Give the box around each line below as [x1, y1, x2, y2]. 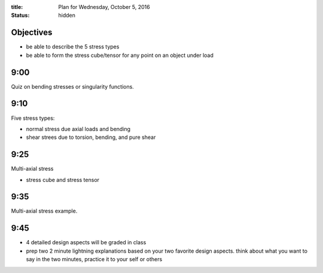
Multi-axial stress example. [11, 207, 78, 215]
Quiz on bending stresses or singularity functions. [11, 83, 134, 90]
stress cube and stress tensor [26, 176, 100, 183]
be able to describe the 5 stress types [26, 43, 120, 50]
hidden [58, 12, 76, 19]
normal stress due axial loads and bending [26, 125, 131, 132]
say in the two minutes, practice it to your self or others [26, 256, 163, 263]
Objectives [11, 28, 53, 38]
